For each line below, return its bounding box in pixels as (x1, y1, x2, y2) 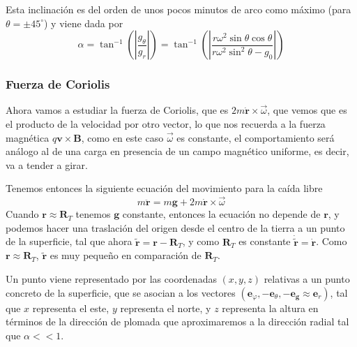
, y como (182, 234, 220, 249)
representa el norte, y (120, 300, 211, 315)
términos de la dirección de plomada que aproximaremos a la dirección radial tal (6, 314, 349, 329)
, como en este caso (81, 130, 164, 145)
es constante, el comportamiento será (176, 130, 335, 145)
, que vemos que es (267, 103, 347, 117)
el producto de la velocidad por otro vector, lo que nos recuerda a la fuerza (6, 117, 326, 131)
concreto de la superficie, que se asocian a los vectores (6, 285, 236, 300)
